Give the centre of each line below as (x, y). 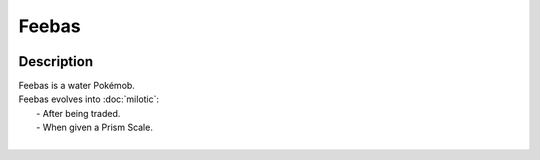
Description (56, 61)
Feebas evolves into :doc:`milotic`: (89, 99)
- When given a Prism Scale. (95, 127)
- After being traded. (78, 113)
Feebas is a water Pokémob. (76, 86)
